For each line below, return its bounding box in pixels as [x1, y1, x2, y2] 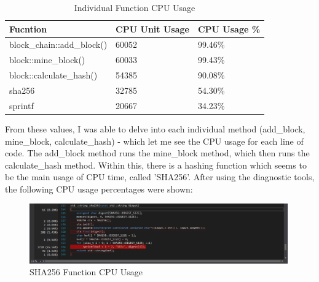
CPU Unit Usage [116, 22, 189, 35]
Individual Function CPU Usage [74, 1, 195, 13]
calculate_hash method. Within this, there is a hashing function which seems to [5, 158, 307, 171]
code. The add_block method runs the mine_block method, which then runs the [5, 147, 310, 159]
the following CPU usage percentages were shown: [5, 182, 193, 195]
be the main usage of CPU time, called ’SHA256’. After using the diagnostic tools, [5, 170, 315, 183]
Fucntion [9, 22, 47, 35]
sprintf [9, 99, 34, 112]
